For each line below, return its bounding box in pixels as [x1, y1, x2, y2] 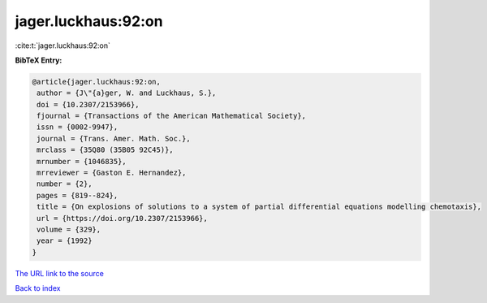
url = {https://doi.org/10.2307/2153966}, [37, 214, 209, 223]
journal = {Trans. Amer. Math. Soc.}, [37, 134, 191, 143]
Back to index [15, 284, 61, 293]
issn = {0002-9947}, [37, 123, 119, 132]
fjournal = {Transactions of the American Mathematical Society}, [37, 111, 307, 121]
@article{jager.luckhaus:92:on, [32, 77, 162, 86]
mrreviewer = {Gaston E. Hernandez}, [37, 168, 187, 178]
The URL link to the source [15, 268, 105, 278]
